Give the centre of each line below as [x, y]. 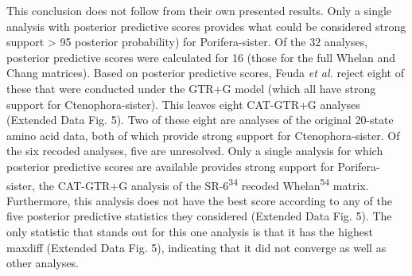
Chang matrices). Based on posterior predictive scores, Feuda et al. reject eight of [205, 73]
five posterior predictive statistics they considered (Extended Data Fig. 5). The [199, 216]
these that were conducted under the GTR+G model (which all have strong [191, 88]
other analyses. [43, 263]
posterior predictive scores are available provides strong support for [170, 166]
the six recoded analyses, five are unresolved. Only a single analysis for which [195, 151]
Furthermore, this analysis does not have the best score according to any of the [200, 200]
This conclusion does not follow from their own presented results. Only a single [199, 10]
